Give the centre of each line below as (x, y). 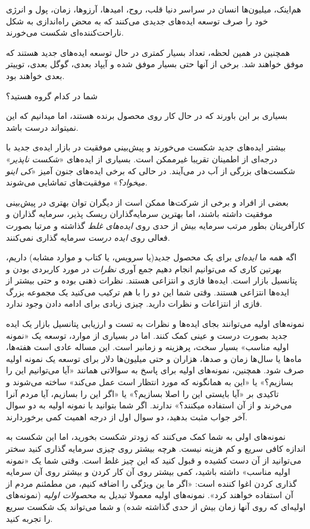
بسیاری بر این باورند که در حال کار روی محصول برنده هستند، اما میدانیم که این (147, 116)
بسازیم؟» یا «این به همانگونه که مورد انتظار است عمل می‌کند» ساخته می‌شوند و (150, 382)
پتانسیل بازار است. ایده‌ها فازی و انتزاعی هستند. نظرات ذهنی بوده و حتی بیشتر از (152, 280)
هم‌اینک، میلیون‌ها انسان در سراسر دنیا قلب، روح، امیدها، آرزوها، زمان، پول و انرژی (154, 9)
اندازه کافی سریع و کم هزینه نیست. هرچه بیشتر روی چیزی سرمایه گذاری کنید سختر (156, 448)
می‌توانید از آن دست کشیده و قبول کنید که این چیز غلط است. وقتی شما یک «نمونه (154, 460)
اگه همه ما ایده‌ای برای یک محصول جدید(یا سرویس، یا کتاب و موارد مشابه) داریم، (151, 257)
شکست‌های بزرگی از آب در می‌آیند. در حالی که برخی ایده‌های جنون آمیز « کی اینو (151, 170)
